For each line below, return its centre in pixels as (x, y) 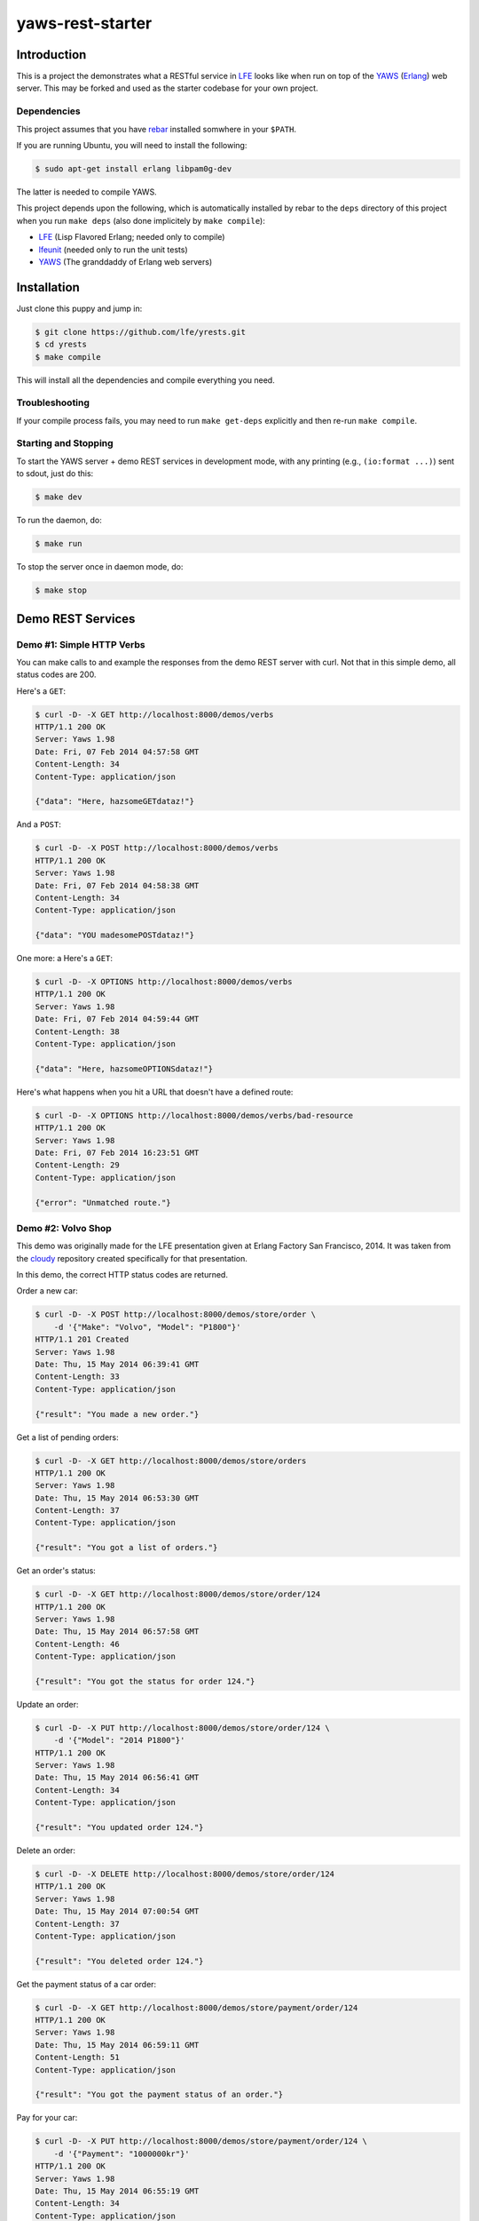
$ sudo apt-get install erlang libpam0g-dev (133, 168)
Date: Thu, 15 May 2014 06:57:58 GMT (117, 1632)
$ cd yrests (61, 345)
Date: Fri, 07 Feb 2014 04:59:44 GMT (117, 1019)
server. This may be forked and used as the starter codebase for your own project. (167, 88)
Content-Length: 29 (77, 1165)
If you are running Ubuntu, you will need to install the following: (132, 145)
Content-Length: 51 (77, 2058)
